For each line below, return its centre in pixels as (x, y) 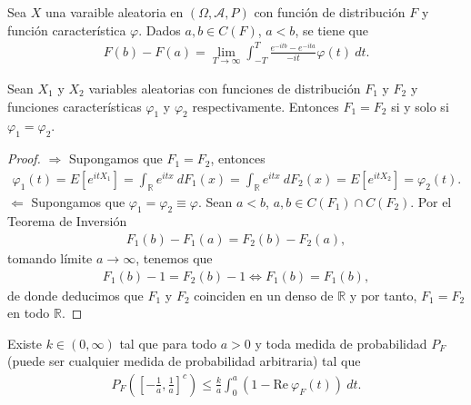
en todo (29, 313)
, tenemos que (174, 257)
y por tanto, (383, 295)
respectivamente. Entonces (266, 106)
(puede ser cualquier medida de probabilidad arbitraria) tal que (184, 361)
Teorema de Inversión (67, 221)
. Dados (160, 30)
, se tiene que (331, 30)
